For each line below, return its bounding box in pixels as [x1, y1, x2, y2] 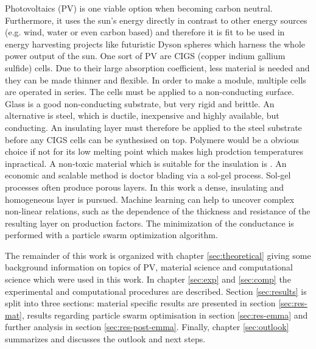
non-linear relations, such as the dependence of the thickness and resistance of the [5, 205, 311, 217]
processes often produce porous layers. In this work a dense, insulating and [5, 180, 284, 193]
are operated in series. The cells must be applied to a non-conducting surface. [5, 85, 294, 98]
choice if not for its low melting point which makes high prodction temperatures [5, 145, 303, 158]
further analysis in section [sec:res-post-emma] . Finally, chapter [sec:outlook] [5, 320, 289, 333]
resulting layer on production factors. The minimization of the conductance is [5, 216, 294, 229]
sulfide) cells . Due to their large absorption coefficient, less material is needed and [5, 61, 310, 74]
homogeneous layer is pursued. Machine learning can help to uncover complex [5, 192, 295, 205]
